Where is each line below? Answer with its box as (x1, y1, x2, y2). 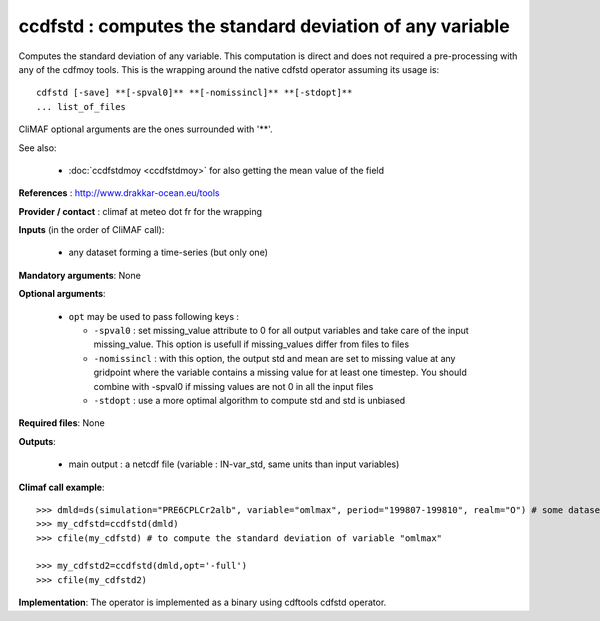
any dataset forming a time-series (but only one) (68, 246, 269, 259)
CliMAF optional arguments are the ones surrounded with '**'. (18, 123, 273, 135)
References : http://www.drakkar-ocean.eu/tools (18, 187, 220, 199)
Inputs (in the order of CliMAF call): (18, 224, 165, 236)
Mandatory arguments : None (18, 269, 142, 281)
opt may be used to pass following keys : (68, 310, 240, 322)
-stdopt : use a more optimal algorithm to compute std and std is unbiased (93, 394, 406, 406)
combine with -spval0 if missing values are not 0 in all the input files (93, 380, 374, 392)
